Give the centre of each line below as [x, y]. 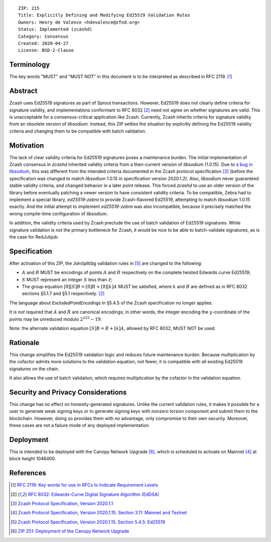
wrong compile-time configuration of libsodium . [58, 213]
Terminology [30, 65]
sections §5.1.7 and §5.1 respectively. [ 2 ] [63, 293]
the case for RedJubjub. [34, 237]
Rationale [24, 342]
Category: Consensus [43, 36]
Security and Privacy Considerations [68, 392]
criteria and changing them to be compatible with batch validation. [78, 131]
